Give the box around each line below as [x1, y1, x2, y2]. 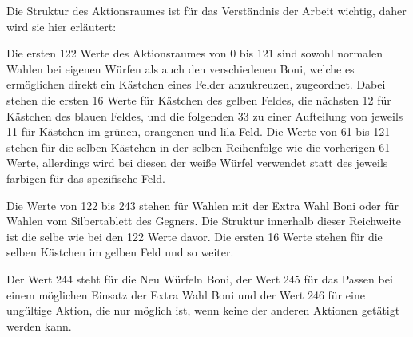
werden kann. [6, 317, 72, 334]
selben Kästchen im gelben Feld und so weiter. [6, 244, 234, 260]
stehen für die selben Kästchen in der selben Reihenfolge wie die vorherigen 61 [6, 138, 391, 155]
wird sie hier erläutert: [6, 18, 117, 34]
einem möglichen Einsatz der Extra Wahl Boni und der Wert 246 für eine [6, 286, 365, 303]
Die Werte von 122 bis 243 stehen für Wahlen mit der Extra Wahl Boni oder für [6, 196, 399, 213]
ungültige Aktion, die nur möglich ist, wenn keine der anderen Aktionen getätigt [6, 302, 400, 319]
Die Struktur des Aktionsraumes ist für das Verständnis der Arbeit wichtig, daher [6, 2, 407, 18]
